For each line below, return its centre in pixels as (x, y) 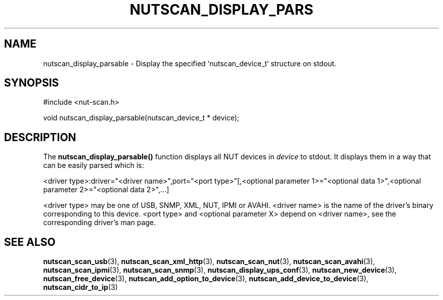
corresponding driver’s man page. (100, 223)
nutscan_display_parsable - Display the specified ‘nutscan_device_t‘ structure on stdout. (190, 63)
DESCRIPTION (40, 137)
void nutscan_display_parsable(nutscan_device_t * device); (141, 118)
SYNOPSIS (32, 83)
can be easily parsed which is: (94, 165)
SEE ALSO (30, 242)
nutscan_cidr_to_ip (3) (80, 287)
